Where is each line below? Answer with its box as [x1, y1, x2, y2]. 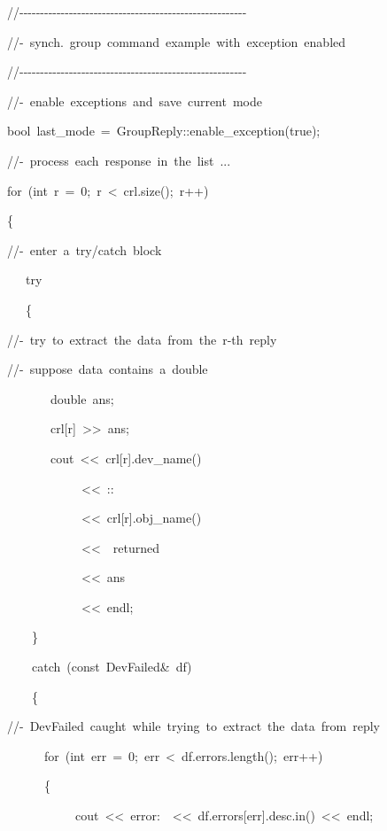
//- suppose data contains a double [7, 360, 208, 378]
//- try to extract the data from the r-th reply [7, 330, 277, 348]
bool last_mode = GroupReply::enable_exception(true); [7, 121, 321, 140]
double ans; [50, 389, 114, 408]
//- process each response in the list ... [7, 151, 231, 169]
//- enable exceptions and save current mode [7, 91, 263, 110]
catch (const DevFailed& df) [31, 657, 192, 676]
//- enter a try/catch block [7, 240, 162, 259]
